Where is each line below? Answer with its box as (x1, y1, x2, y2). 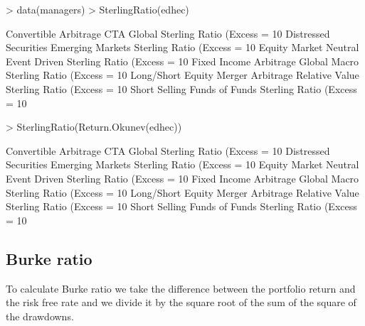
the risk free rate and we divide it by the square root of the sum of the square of (6, 295, 356, 310)
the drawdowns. (6, 308, 74, 323)
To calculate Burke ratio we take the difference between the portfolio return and (6, 281, 356, 295)
